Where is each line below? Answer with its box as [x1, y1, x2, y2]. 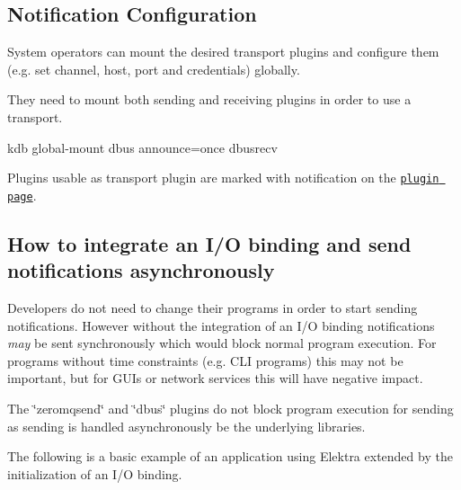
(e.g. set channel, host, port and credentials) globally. [7, 59, 300, 78]
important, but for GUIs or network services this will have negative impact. [7, 369, 423, 388]
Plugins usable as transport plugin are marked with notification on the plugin [7, 168, 439, 187]
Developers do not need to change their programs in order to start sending [7, 298, 418, 317]
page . [7, 185, 37, 204]
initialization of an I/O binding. [7, 464, 182, 483]
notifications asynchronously [7, 256, 275, 284]
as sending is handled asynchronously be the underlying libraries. [7, 416, 366, 435]
